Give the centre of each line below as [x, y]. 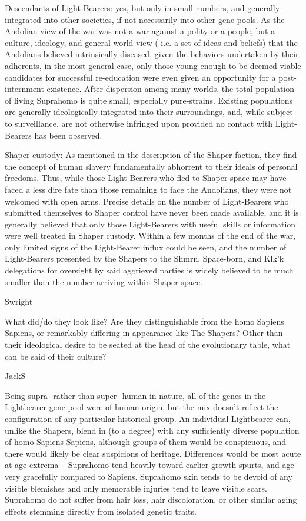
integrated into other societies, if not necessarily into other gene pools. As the [145, 19]
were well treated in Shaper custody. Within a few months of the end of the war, [150, 235]
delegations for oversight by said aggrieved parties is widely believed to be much [149, 270]
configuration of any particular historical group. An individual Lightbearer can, [148, 418]
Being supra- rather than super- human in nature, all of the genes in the [135, 395]
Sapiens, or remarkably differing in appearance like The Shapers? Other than [144, 333]
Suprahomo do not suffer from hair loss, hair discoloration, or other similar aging [151, 499]
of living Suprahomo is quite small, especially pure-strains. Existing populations [149, 100]
